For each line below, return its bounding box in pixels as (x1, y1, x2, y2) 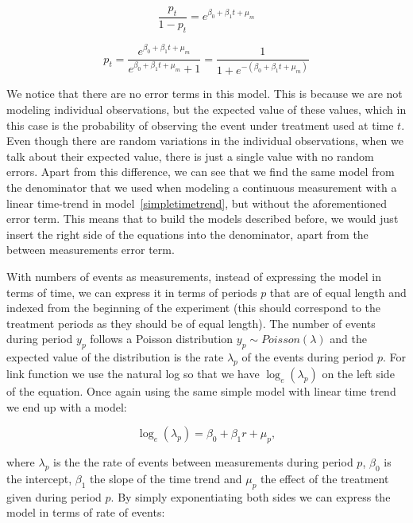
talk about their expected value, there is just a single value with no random (6, 147, 374, 164)
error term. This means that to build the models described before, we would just (6, 210, 399, 227)
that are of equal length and (269, 283, 407, 300)
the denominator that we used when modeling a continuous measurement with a (6, 179, 397, 196)
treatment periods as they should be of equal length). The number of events (6, 314, 376, 331)
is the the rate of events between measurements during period (53, 453, 353, 470)
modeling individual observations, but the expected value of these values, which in (6, 101, 407, 118)
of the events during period (241, 349, 374, 365)
